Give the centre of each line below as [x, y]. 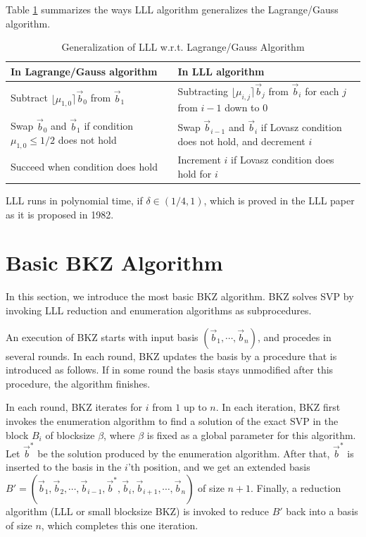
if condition [109, 126]
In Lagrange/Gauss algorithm [84, 71]
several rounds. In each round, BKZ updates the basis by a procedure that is [171, 356]
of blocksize [70, 434]
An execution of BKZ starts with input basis [102, 337]
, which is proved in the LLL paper [279, 200]
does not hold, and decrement [241, 141]
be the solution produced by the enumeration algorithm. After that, [184, 453]
